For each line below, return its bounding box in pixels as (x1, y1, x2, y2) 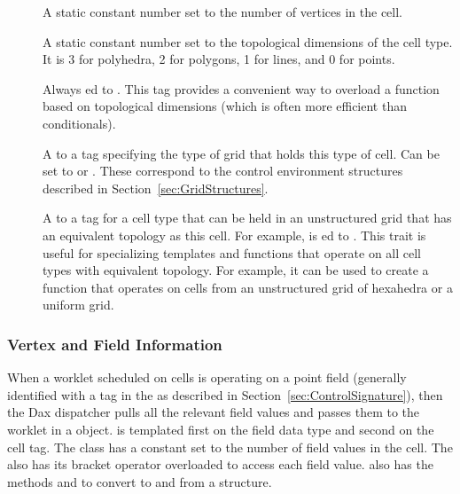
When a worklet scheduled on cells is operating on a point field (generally (7, 368, 407, 387)
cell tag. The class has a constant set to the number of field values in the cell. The (7, 437, 453, 456)
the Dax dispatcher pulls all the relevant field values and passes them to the (7, 403, 420, 421)
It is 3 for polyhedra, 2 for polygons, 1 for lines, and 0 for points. (43, 50, 395, 68)
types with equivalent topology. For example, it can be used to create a (43, 261, 429, 279)
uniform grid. (43, 295, 114, 314)
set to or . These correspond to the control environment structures (43, 161, 403, 180)
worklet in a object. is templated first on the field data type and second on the (7, 420, 434, 438)
